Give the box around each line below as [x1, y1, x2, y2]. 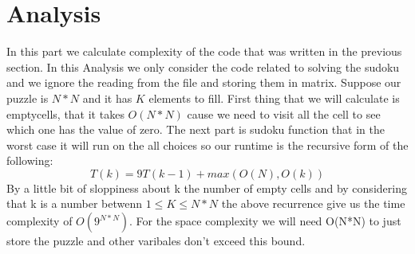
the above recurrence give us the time [221, 195, 405, 212]
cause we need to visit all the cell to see [187, 105, 381, 122]
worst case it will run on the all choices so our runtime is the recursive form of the [6, 136, 409, 153]
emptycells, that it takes [6, 105, 125, 122]
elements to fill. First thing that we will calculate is [148, 89, 400, 106]
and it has [82, 89, 132, 106]
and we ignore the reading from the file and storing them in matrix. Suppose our [6, 74, 401, 91]
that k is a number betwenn [6, 195, 143, 212]
